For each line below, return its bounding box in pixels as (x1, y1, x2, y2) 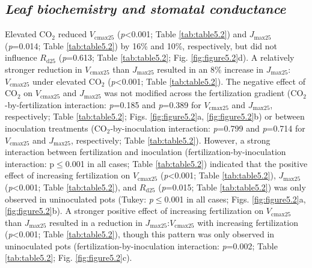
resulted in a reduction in (49, 216, 142, 228)
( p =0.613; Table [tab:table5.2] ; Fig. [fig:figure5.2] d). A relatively (58, 51, 295, 64)
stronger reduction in (5, 62, 82, 75)
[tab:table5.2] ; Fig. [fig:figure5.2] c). (5, 251, 132, 264)
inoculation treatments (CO (5, 121, 107, 134)
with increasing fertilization (197, 216, 298, 228)
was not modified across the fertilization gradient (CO (104, 87, 304, 99)
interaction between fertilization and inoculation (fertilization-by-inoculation (5, 145, 286, 158)
